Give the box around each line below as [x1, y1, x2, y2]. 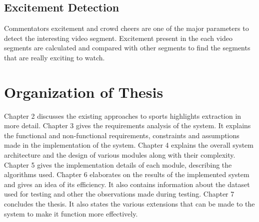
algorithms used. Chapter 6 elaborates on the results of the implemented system [4, 169, 249, 180]
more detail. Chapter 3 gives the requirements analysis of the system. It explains [4, 120, 251, 131]
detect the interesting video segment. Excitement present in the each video [4, 32, 233, 43]
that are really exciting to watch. [4, 52, 105, 62]
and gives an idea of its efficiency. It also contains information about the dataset [4, 179, 250, 189]
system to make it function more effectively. [4, 208, 138, 219]
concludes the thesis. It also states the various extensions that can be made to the [4, 199, 255, 209]
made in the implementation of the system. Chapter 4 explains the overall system [4, 140, 253, 150]
